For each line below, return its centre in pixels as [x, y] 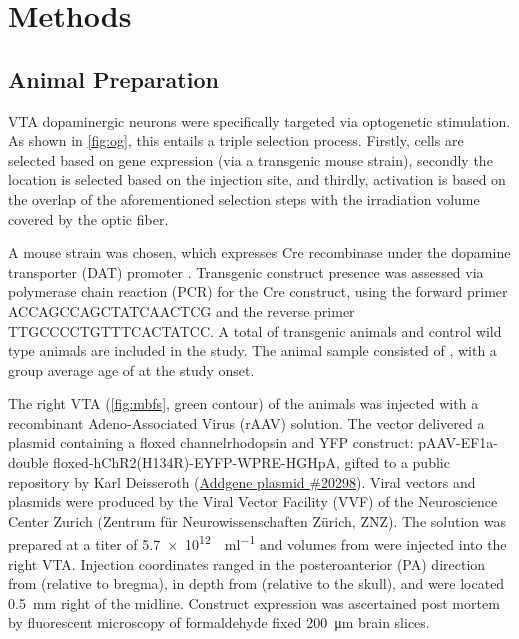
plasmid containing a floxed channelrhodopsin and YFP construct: [211, 442]
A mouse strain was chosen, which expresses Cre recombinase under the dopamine [259, 252]
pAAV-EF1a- [458, 442]
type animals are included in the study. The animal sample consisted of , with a [252, 350]
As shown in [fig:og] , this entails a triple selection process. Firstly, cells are [236, 140]
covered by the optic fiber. [88, 218]
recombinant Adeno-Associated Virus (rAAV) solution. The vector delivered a [246, 422]
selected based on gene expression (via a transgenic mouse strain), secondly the [250, 159]
